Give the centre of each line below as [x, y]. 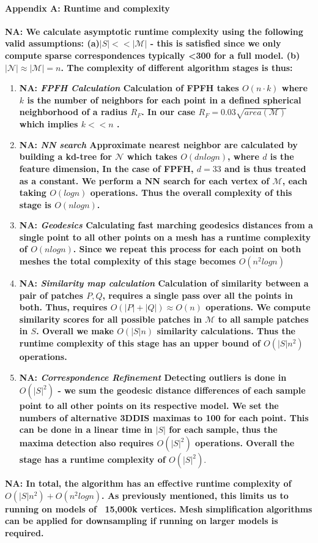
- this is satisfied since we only [216, 43]
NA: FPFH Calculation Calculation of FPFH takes [129, 88]
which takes [152, 156]
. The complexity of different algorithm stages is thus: [177, 67]
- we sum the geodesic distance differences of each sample [182, 390]
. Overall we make [75, 331]
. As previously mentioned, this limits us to [195, 495]
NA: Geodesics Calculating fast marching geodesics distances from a [166, 225]
